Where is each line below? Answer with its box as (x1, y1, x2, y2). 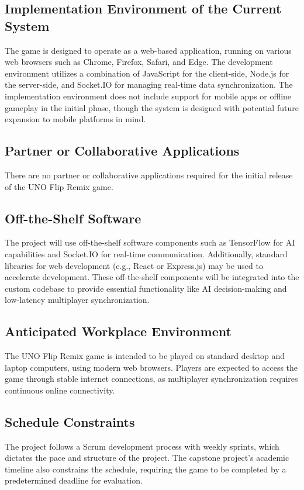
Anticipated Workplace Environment (5, 322, 232, 340)
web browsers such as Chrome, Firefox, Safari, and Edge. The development (5, 56, 273, 68)
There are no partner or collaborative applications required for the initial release (5, 168, 293, 181)
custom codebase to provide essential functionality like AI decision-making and (5, 282, 287, 294)
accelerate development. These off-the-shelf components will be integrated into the (5, 271, 299, 283)
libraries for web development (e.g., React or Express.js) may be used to (5, 259, 263, 271)
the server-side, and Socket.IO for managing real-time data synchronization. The (5, 78, 293, 91)
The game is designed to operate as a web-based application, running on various (5, 44, 292, 56)
